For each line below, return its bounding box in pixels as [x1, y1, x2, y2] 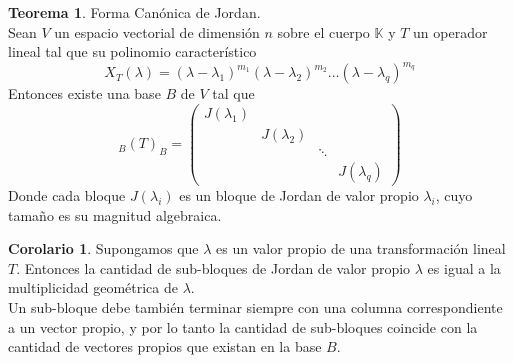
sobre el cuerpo [277, 21, 370, 42]
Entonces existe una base [8, 83, 161, 104]
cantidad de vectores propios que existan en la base [8, 336, 322, 357]
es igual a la [427, 257, 501, 278]
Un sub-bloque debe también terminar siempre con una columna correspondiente [8, 297, 503, 318]
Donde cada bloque [8, 185, 126, 206]
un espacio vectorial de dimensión [54, 21, 260, 42]
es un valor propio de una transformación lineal [216, 238, 506, 259]
